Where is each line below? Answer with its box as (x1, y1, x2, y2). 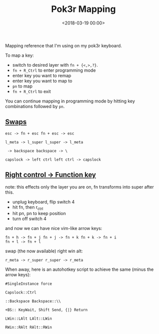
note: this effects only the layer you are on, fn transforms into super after (5, 184, 154, 190)
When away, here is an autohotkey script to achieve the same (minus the (5, 266, 154, 272)
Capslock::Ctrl (5, 290, 37, 295)
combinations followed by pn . (5, 103, 65, 109)
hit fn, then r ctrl (12, 204, 43, 211)
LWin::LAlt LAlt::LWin (5, 316, 52, 322)
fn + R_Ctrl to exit (12, 88, 51, 94)
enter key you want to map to (12, 78, 73, 84)
